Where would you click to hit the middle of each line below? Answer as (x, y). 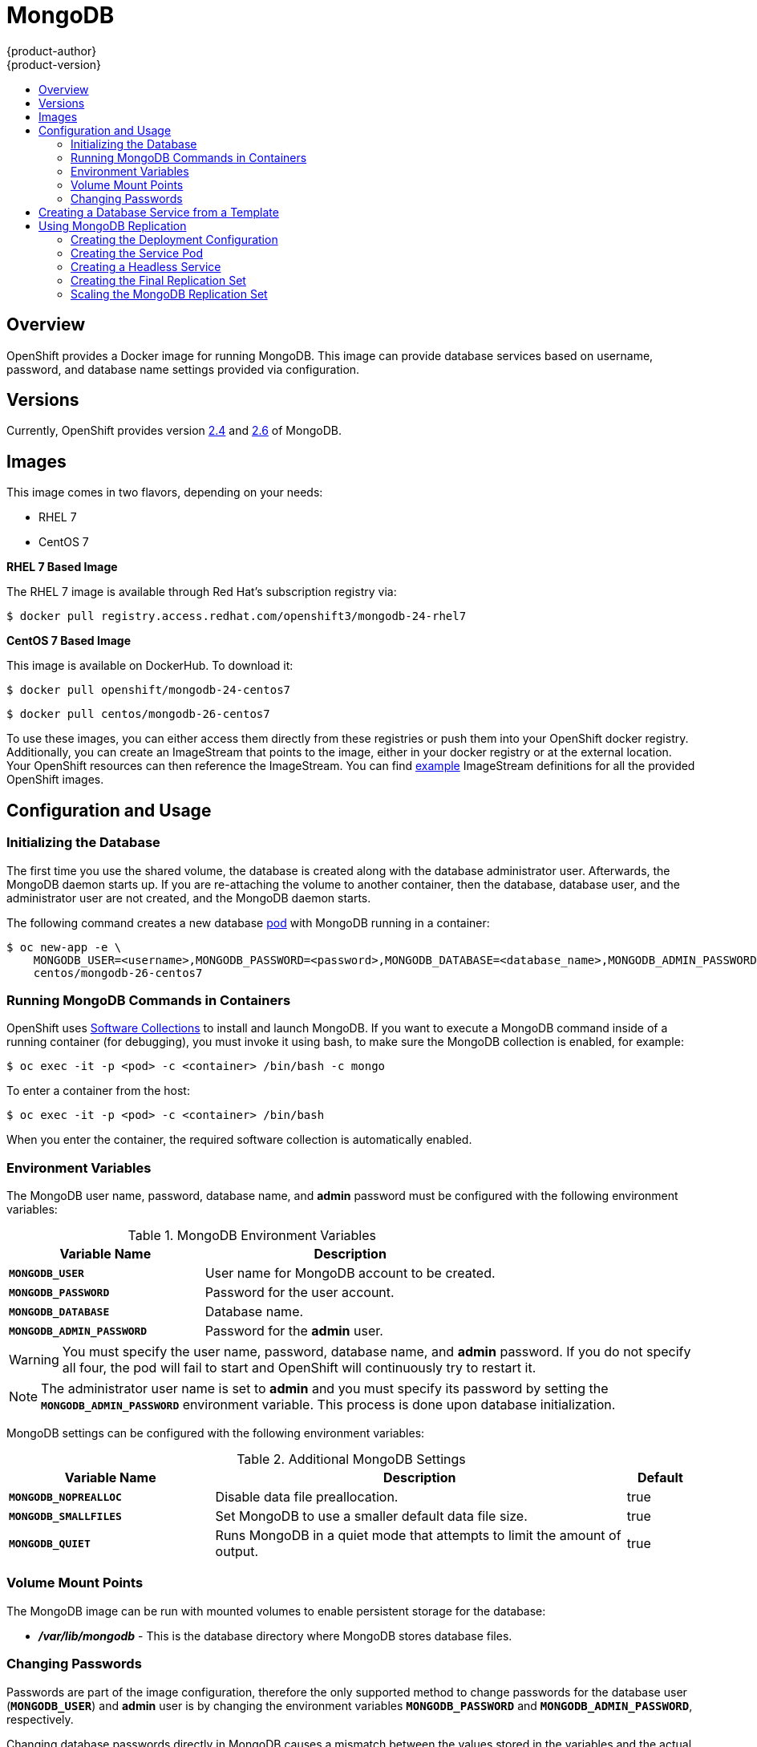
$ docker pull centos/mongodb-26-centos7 (138, 714)
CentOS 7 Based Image (69, 641)
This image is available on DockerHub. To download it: (150, 666)
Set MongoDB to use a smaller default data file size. (371, 1516)
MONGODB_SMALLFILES (65, 1516)
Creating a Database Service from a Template (159, 212)
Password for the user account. (300, 1292)
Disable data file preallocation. (307, 1497)
